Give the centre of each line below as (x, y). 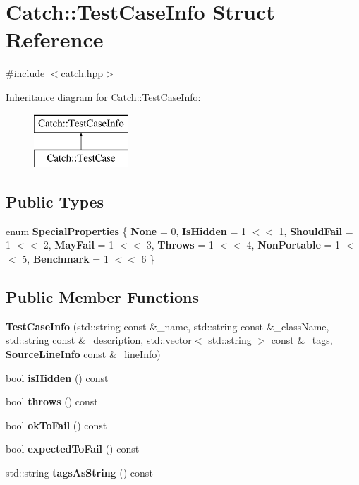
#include (25, 73)
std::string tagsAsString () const (79, 473)
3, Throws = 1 (180, 245)
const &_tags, (302, 340)
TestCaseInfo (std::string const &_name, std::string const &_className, (168, 326)
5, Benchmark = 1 (65, 259)
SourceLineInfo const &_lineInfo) (83, 354)
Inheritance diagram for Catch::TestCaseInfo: (103, 96)
